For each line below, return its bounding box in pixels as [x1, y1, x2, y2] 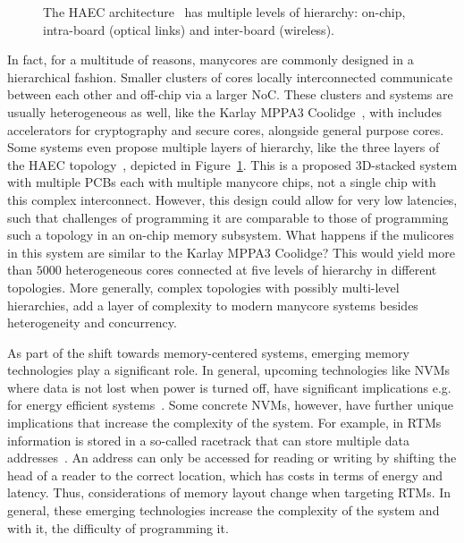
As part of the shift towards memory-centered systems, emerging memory [7, 343, 409, 361]
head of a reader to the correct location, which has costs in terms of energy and [7, 465, 443, 484]
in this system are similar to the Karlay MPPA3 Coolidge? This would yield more [7, 242, 456, 261]
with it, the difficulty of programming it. [7, 518, 229, 537]
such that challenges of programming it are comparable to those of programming [7, 208, 449, 226]
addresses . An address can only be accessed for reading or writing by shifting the [7, 448, 457, 467]
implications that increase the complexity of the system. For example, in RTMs [7, 413, 442, 432]
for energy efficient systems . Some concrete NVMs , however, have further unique [7, 395, 454, 414]
